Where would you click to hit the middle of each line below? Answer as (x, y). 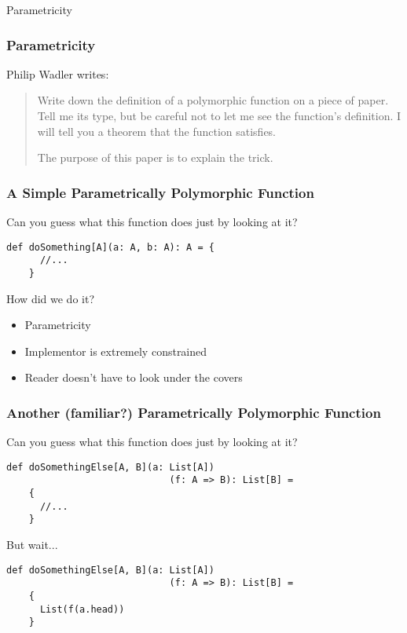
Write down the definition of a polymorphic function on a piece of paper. (213, 100)
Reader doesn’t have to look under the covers (134, 377)
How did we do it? (50, 298)
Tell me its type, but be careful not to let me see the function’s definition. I (219, 115)
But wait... (32, 545)
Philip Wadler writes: (58, 73)
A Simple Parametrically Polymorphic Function (160, 192)
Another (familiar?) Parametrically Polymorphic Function (194, 412)
